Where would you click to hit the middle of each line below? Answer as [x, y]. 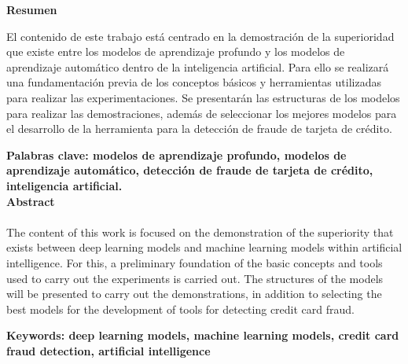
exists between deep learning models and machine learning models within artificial [204, 247]
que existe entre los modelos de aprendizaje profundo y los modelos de [176, 51]
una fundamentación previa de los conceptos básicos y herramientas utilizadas [194, 82]
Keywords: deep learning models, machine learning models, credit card [203, 335]
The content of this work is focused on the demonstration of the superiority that [200, 232]
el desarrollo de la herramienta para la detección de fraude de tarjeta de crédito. [199, 129]
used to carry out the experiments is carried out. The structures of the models [195, 278]
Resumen [32, 9]
